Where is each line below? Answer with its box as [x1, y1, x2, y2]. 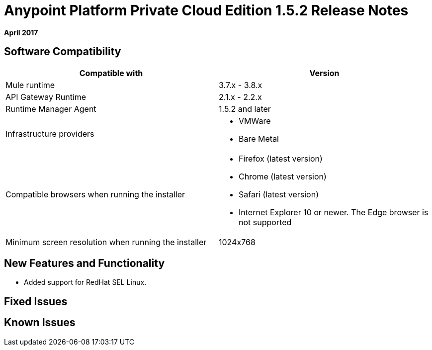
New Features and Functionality [4, 257, 165, 270]
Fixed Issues [4, 295, 68, 308]
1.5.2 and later [219, 103, 271, 114]
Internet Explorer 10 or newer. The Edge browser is [239, 207, 429, 217]
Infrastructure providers [5, 128, 94, 139]
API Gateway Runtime [5, 91, 86, 102]
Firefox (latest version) [239, 153, 323, 164]
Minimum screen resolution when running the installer [5, 237, 207, 247]
